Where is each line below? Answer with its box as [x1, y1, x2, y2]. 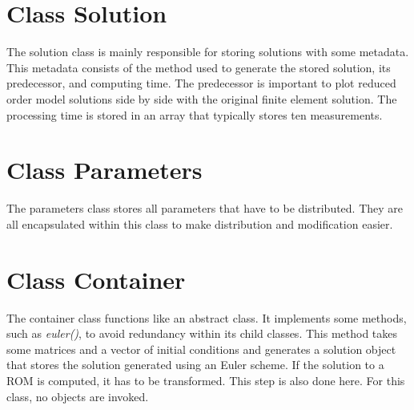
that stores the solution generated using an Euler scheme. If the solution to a [6, 356, 384, 373]
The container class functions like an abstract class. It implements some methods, [6, 309, 407, 326]
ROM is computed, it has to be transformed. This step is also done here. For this [6, 371, 405, 388]
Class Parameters [6, 153, 203, 186]
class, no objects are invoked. [6, 388, 149, 404]
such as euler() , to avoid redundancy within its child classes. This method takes [6, 325, 398, 342]
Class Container [6, 262, 186, 295]
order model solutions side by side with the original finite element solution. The [6, 90, 397, 107]
